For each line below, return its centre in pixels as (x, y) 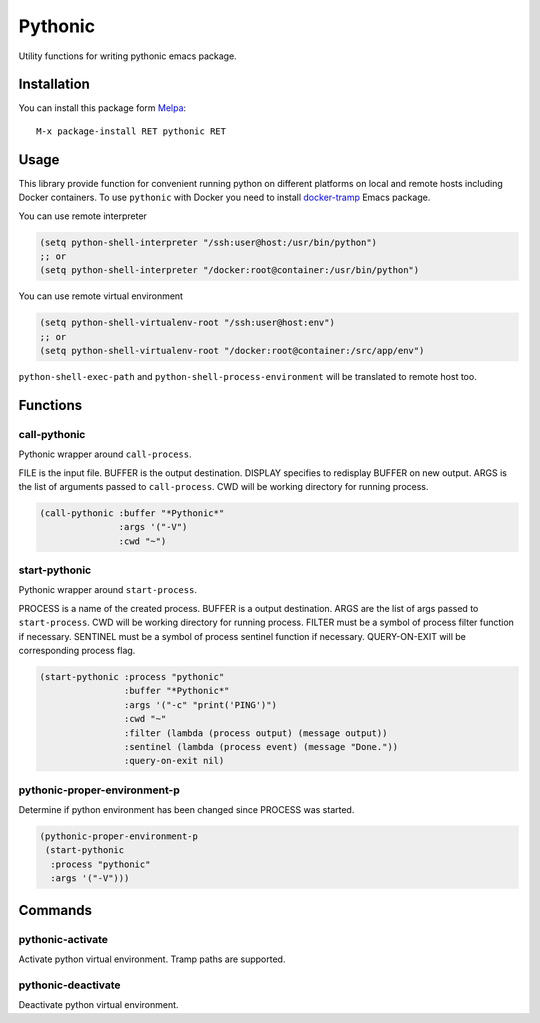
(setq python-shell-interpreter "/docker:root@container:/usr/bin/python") (229, 270)
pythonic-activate (63, 939)
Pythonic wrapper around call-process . (105, 454)
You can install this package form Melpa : (102, 108)
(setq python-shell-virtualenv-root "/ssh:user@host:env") (187, 323)
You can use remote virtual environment (101, 296)
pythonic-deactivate (69, 985)
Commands (55, 910)
